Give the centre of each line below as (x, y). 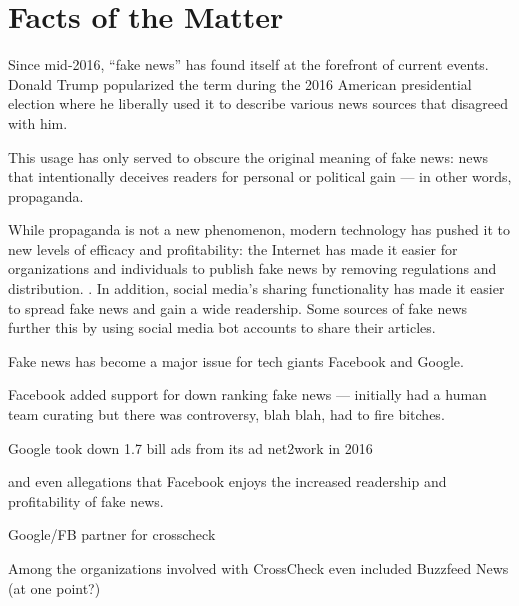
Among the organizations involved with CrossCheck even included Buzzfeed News (258, 568)
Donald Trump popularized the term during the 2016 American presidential (240, 83)
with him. (38, 122)
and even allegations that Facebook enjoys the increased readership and (227, 481)
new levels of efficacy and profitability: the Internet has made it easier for (233, 248)
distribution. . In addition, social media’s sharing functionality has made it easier (256, 288)
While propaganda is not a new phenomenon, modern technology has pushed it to (259, 229)
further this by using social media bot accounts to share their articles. (222, 327)
